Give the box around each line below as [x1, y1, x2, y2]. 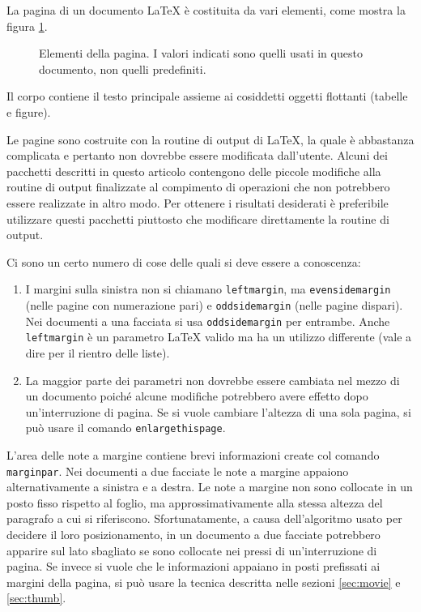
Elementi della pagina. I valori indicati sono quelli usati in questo [39, 45, 363, 62]
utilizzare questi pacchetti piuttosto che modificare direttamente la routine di [6, 210, 389, 227]
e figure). [6, 103, 51, 120]
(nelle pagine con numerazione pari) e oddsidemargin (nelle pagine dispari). [25, 296, 403, 313]
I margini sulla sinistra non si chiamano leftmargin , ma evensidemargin [25, 280, 391, 297]
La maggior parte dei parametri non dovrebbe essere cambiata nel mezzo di [25, 371, 400, 388]
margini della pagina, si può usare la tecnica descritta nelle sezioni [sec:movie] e [6, 573, 401, 590]
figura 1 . [6, 17, 48, 34]
